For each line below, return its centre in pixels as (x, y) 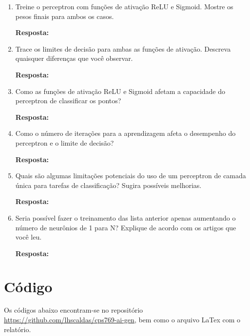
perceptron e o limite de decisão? (65, 142)
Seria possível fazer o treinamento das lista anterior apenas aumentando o (125, 217)
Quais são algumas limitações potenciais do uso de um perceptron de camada (131, 176)
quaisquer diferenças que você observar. (74, 58)
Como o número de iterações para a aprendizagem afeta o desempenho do (125, 133)
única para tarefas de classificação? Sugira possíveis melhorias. (108, 185)
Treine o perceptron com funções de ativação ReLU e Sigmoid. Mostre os (124, 6)
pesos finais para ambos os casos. (65, 16)
